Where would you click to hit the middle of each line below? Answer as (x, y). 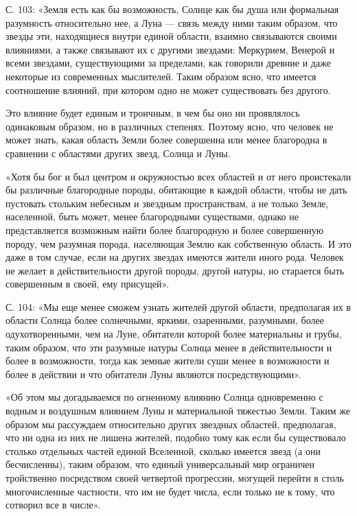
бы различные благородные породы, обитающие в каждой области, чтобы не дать (176, 190)
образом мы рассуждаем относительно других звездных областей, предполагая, (171, 424)
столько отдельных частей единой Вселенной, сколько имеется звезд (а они (163, 450)
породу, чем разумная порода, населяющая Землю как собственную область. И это (178, 243)
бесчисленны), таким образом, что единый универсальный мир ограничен (160, 464)
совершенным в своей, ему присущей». (88, 284)
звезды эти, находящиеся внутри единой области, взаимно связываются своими (171, 36)
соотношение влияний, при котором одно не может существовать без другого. (168, 90)
